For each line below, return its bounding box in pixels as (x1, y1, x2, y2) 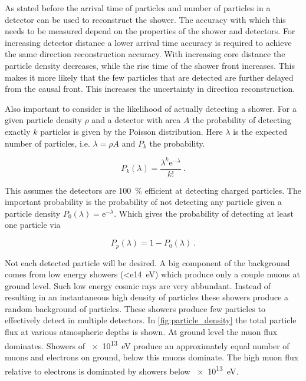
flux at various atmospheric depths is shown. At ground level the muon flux (5, 326, 278, 338)
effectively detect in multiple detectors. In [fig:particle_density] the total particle (5, 314, 297, 326)
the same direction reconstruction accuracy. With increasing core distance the (5, 48, 285, 60)
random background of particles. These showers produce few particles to (5, 302, 265, 314)
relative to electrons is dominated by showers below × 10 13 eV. (5, 363, 239, 377)
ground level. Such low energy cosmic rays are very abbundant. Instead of (5, 279, 271, 291)
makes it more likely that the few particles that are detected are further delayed (5, 71, 294, 83)
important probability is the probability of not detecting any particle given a (5, 196, 282, 208)
